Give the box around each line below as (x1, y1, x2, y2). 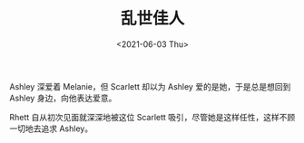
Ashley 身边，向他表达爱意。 (9, 92, 117, 103)
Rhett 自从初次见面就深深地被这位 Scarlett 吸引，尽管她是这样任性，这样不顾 (9, 111, 296, 122)
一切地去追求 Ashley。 (9, 123, 93, 134)
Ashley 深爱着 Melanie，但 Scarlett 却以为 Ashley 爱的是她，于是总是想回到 (9, 81, 291, 91)
